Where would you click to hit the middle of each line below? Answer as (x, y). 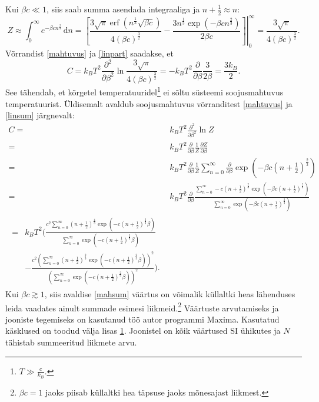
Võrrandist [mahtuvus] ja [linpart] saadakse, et (89, 53)
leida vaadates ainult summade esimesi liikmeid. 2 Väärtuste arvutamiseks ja (142, 307)
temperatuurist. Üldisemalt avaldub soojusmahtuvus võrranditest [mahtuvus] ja (149, 103)
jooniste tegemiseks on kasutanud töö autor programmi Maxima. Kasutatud (142, 319)
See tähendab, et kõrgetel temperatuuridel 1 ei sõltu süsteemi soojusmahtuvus (144, 91)
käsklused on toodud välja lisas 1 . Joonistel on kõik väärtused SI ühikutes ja (143, 330)
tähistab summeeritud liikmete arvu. (71, 342)
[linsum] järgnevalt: (40, 115)
